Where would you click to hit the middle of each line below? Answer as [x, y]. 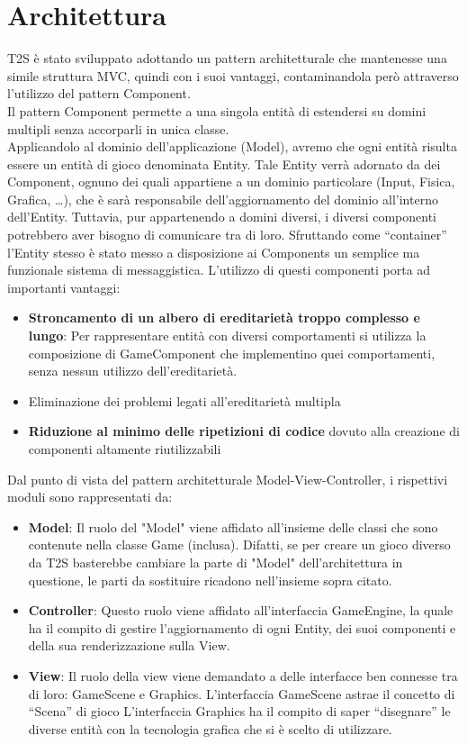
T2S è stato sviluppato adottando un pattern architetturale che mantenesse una [227, 58]
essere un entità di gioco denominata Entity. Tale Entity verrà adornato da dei [224, 163]
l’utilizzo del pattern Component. [99, 93]
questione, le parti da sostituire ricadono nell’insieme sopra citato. [210, 580]
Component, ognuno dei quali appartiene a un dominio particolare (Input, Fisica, [231, 181]
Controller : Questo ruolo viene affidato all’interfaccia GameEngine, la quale [241, 610]
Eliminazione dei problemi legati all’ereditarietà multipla [184, 400]
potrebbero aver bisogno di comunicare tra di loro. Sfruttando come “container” [227, 235]
